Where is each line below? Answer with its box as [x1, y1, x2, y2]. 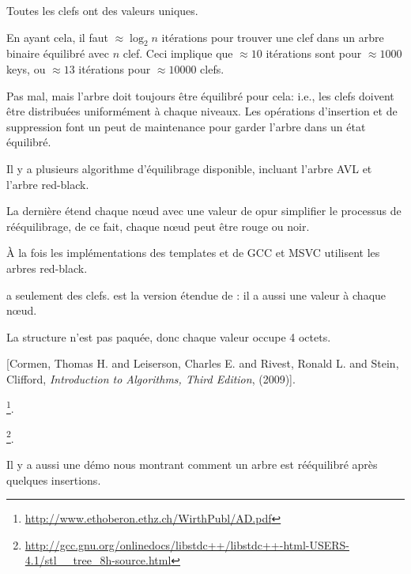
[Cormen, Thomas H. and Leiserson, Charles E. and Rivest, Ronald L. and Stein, [6, 355, 399, 372]
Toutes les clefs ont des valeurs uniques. [6, 2, 198, 18]
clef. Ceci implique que [123, 45, 233, 62]
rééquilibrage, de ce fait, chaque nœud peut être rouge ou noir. [6, 217, 310, 234]
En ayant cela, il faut [6, 28, 108, 45]
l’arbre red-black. [6, 176, 89, 192]
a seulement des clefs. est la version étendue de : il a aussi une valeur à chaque [6, 286, 386, 303]
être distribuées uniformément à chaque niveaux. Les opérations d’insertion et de [6, 103, 398, 119]
